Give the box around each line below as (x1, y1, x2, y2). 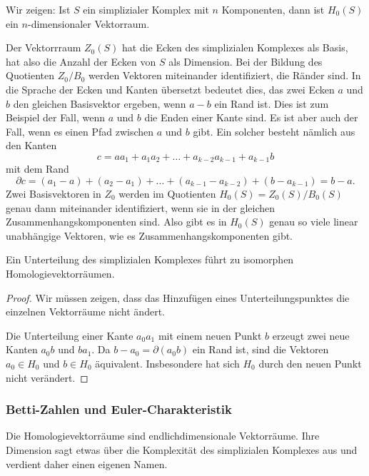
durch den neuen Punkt (258, 355, 362, 370)
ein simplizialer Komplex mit (83, 2, 209, 16)
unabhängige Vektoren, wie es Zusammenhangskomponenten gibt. (6, 228, 293, 243)
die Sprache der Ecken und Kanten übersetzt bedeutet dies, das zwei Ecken (6, 81, 335, 96)
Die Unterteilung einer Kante (6, 328, 133, 343)
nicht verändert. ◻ (6, 370, 89, 385)
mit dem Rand (6, 161, 69, 176)
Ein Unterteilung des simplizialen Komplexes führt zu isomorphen (6, 252, 294, 267)
